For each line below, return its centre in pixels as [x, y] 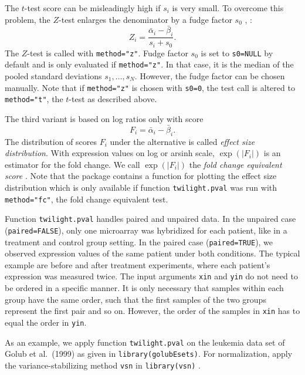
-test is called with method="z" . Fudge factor [108, 53]
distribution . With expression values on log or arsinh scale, [110, 153]
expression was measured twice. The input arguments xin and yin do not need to [151, 276]
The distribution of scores [51, 141]
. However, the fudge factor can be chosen [210, 76]
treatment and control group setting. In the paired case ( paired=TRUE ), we [139, 241]
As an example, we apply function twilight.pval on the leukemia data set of [145, 342]
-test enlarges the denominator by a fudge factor [145, 19]
